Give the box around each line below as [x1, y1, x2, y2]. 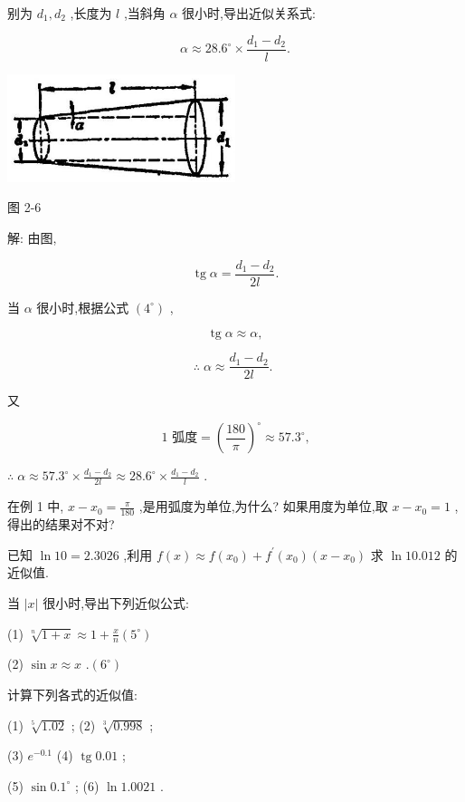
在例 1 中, [7, 497, 64, 516]
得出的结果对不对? [7, 515, 115, 534]
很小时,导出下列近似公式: [43, 593, 189, 612]
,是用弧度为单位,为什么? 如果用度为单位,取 [138, 497, 388, 516]
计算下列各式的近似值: [7, 684, 138, 703]
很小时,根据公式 [36, 297, 129, 316]
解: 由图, [7, 228, 57, 247]
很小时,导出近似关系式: [182, 4, 316, 22]
